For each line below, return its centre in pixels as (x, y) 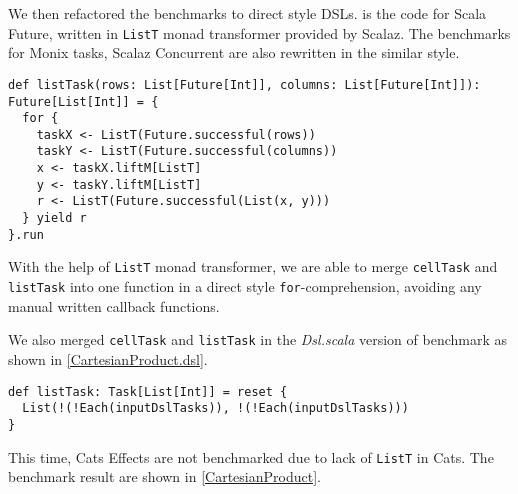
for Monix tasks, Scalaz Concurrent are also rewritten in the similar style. (234, 52)
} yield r (54, 218)
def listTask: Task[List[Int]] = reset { (148, 391)
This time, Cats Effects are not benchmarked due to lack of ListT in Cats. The (251, 456)
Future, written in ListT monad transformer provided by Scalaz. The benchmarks (259, 32)
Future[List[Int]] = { (83, 101)
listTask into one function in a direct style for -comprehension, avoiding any (245, 286)
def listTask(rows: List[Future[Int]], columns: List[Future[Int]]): (244, 84)
